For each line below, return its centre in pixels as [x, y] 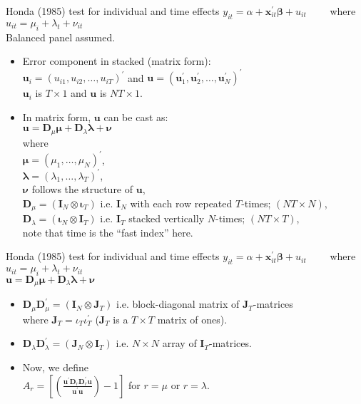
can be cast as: [136, 116]
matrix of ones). [192, 319]
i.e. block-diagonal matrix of [178, 304]
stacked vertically [167, 218]
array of [179, 343]
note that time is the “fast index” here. [108, 232]
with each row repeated [181, 203]
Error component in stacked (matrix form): [117, 61]
